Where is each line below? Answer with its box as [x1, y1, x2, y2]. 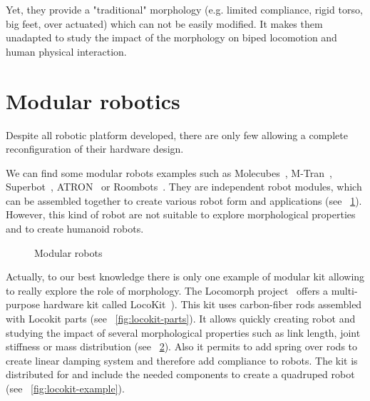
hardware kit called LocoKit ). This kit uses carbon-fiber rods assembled [43, 297, 362, 312]
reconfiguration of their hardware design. [6, 141, 184, 156]
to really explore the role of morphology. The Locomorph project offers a [6, 283, 329, 298]
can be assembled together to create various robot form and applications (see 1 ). [6, 193, 362, 208]
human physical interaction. [6, 44, 127, 59]
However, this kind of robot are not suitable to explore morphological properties [6, 207, 356, 222]
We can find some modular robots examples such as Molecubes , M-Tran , [6, 165, 332, 180]
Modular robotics [6, 86, 180, 115]
